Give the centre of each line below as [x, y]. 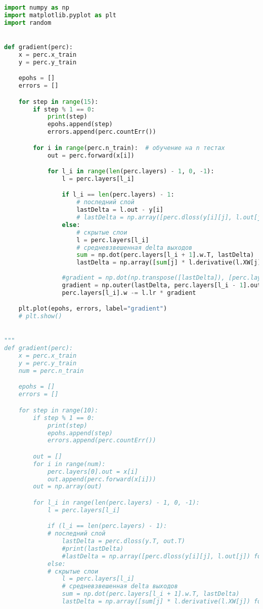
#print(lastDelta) [93, 548]
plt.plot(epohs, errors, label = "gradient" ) [93, 309]
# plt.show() [40, 316]
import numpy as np [37, 8]
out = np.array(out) [68, 487]
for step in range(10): [58, 410]
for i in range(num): [69, 464]
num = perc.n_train [51, 371]
